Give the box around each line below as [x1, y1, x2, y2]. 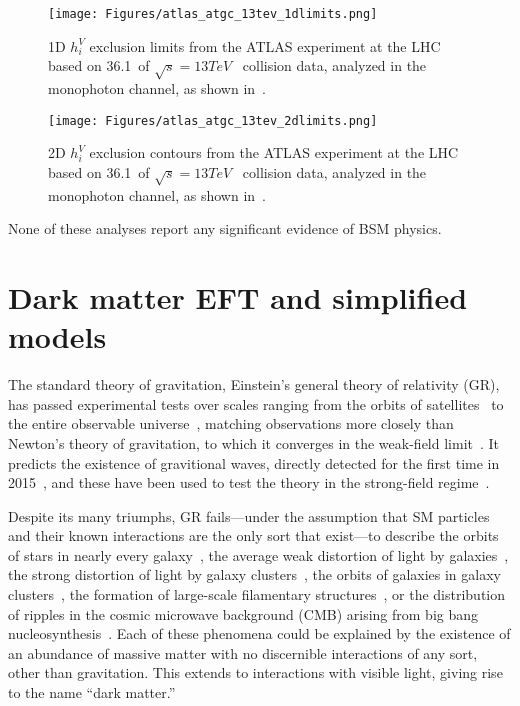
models [8, 316, 107, 357]
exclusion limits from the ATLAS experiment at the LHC [89, 35, 441, 56]
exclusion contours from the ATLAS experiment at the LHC [89, 142, 459, 163]
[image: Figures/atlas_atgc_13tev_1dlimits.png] [48, 7, 378, 21]
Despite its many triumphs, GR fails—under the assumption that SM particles [8, 505, 490, 526]
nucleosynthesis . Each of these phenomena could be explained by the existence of [8, 623, 511, 644]
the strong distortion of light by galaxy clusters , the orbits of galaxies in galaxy [8, 564, 501, 585]
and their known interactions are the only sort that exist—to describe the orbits [8, 525, 499, 546]
